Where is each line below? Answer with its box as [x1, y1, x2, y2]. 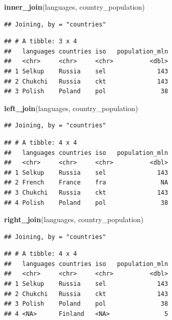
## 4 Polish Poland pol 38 [4, 199, 168, 206]
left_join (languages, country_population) [4, 102, 138, 113]
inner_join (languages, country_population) [4, 2, 145, 12]
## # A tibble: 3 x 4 [4, 38, 77, 45]
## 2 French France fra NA [4, 179, 168, 186]
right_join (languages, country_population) [4, 214, 144, 225]
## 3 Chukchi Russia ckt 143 [4, 189, 168, 196]
